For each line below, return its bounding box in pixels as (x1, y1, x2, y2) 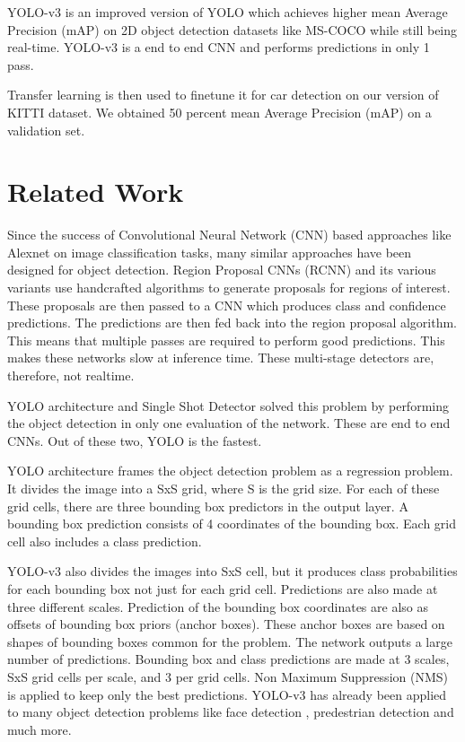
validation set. (7, 120, 85, 139)
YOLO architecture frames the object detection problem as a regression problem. (7, 461, 453, 480)
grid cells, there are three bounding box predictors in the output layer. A (7, 496, 408, 515)
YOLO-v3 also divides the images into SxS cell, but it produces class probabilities (7, 562, 458, 581)
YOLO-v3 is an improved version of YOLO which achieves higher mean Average (7, 3, 448, 21)
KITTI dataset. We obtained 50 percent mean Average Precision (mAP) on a (7, 102, 432, 121)
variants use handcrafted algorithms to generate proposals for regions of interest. (7, 278, 451, 297)
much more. (7, 720, 72, 738)
